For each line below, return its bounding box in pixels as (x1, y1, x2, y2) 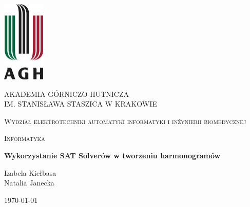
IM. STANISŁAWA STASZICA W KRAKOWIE (4, 98, 157, 109)
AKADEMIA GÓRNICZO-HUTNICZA (4, 88, 129, 99)
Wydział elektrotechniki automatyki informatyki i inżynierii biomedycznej (4, 115, 246, 126)
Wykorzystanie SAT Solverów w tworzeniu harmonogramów (4, 150, 221, 160)
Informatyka (4, 133, 45, 143)
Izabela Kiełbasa (4, 167, 56, 178)
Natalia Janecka (4, 177, 54, 188)
